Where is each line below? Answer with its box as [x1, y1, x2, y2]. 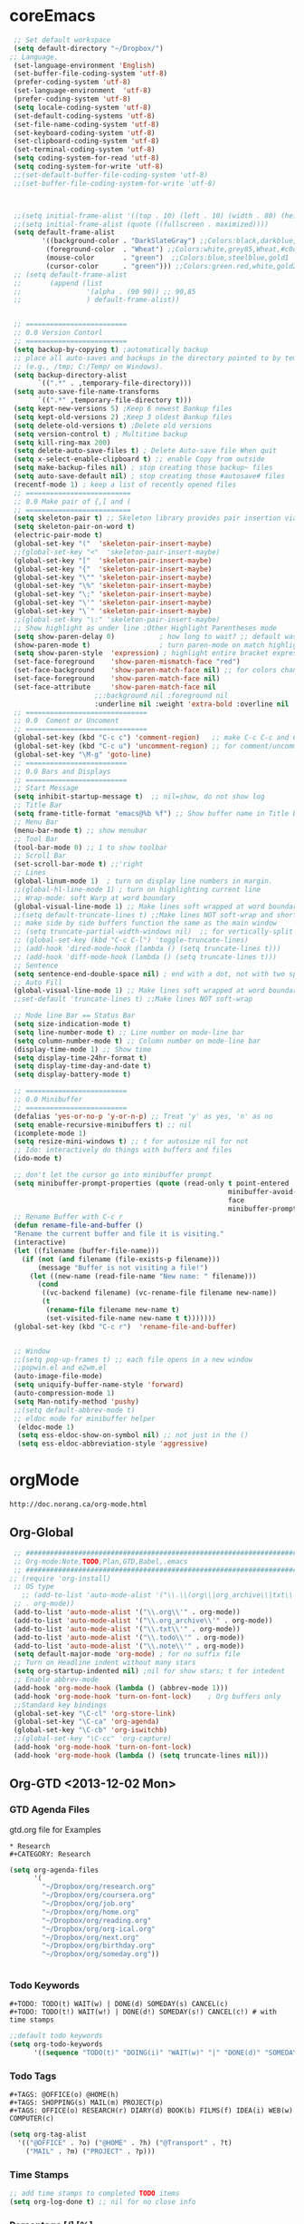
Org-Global [9, 1524, 74, 1540]
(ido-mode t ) [13, 1154, 63, 1163]
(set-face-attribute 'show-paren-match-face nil [13, 682, 217, 691]
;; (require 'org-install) [9, 1573, 111, 1583]
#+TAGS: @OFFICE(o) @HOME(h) [9, 2091, 119, 2100]
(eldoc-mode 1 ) [17, 1422, 75, 1432]
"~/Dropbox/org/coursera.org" [42, 1891, 156, 1900]
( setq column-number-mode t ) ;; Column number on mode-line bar [13, 1036, 261, 1045]
